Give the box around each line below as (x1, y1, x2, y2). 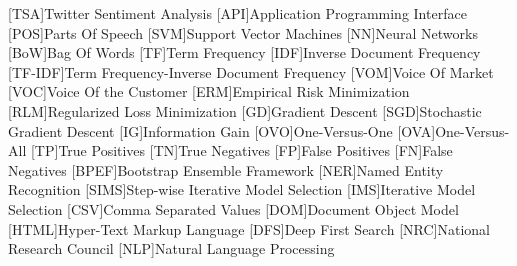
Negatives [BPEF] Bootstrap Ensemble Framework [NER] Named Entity (8, 159, 444, 180)
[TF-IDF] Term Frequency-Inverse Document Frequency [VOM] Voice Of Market (8, 61, 494, 82)
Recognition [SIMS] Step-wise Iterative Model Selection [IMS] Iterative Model (8, 179, 476, 200)
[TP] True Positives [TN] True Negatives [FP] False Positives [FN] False (30, 140, 453, 161)
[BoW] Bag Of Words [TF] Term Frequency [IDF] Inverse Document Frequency (8, 42, 481, 63)
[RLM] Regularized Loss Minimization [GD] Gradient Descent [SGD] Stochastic (8, 100, 482, 121)
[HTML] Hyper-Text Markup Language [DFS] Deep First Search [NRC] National (8, 218, 490, 239)
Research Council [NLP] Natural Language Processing (8, 238, 335, 259)
